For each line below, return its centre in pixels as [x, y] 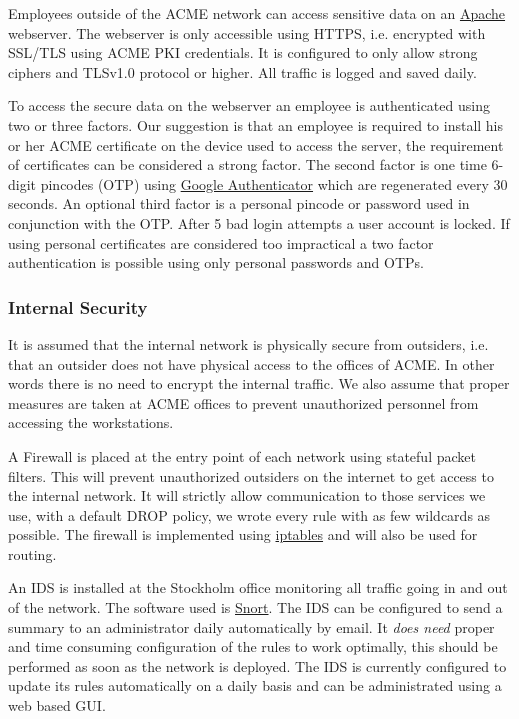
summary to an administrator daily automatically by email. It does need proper [251, 626]
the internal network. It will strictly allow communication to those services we [247, 495]
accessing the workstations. [91, 422]
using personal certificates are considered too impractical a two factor [221, 242]
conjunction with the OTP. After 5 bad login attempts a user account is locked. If [259, 222]
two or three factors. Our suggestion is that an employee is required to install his [256, 124]
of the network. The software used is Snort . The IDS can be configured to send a [255, 607]
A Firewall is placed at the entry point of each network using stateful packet [242, 455]
